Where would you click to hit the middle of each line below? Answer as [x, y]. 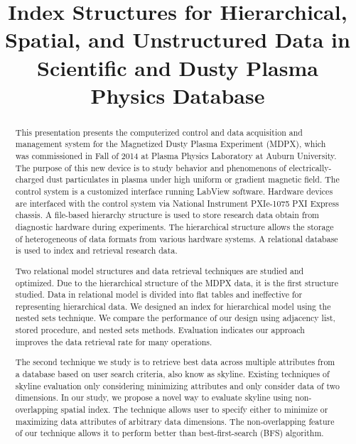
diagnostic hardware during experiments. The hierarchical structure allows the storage [174, 226]
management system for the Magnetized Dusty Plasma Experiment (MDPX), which [171, 144]
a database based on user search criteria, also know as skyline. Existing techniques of [172, 373]
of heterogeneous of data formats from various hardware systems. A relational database [177, 238]
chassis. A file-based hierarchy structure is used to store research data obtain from [167, 215]
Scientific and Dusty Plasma [178, 67]
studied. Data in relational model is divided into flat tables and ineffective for [159, 294]
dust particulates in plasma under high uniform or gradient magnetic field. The [193, 179]
